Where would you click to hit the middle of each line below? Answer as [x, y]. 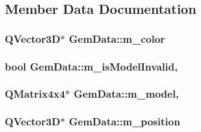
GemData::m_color [117, 38]
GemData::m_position [125, 121]
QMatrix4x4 [35, 94]
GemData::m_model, [126, 94]
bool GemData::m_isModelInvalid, [91, 66]
